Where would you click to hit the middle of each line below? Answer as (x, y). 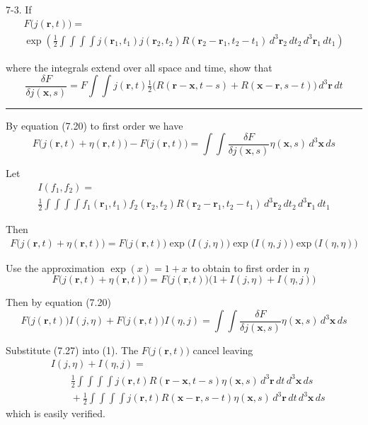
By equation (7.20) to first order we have (94, 125)
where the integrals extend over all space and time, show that (139, 67)
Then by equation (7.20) (58, 302)
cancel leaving (223, 350)
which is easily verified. (56, 413)
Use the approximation (55, 267)
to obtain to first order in (246, 267)
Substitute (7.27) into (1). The (72, 350)
